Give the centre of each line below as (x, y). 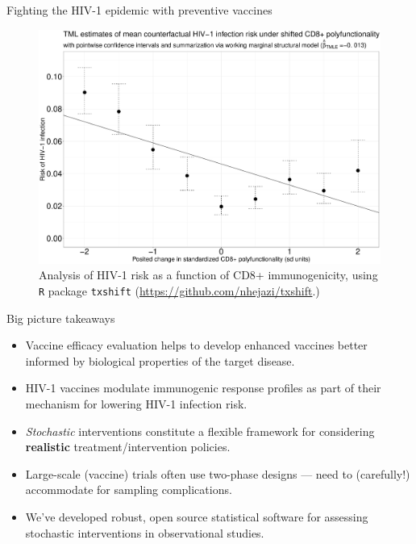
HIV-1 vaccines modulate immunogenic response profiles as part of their (203, 388)
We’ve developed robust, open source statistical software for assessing (197, 516)
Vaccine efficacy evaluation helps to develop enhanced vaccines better (196, 345)
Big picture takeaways (61, 318)
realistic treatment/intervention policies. (128, 447)
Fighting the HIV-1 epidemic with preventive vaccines (139, 10)
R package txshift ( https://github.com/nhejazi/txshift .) (179, 290)
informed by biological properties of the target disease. (160, 360)
